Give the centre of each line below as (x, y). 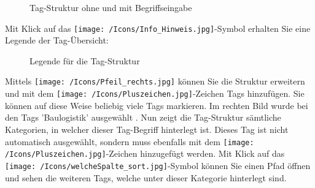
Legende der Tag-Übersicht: (57, 40)
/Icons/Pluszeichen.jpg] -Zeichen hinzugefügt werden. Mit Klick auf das (145, 153)
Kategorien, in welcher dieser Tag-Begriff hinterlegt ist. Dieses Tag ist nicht (147, 129)
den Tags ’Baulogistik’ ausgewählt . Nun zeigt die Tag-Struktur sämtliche (143, 117)
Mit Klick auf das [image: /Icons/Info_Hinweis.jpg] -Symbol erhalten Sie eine (158, 28)
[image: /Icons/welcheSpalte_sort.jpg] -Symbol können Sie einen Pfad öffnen (158, 165)
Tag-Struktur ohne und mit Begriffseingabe (111, 7)
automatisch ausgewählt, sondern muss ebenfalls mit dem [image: (130, 141)
